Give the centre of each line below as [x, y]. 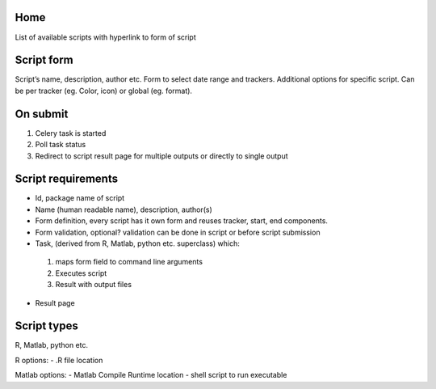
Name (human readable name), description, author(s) [124, 209]
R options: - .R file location [59, 360]
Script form [44, 60]
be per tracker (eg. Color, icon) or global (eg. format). [104, 91]
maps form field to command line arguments [129, 262]
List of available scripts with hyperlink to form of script [106, 37]
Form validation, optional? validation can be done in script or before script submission [178, 232]
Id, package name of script [80, 198]
